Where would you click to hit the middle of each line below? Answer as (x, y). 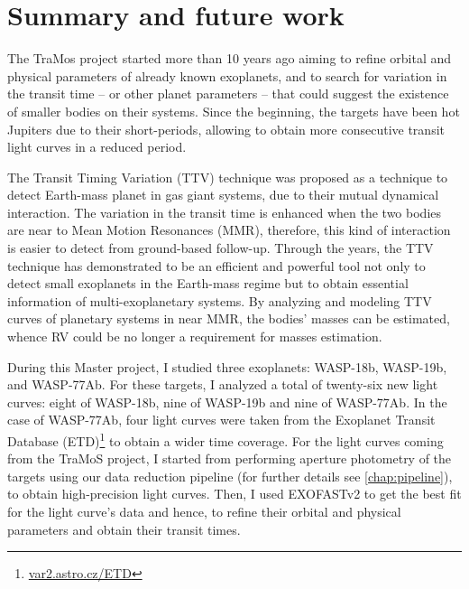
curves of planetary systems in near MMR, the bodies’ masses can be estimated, (229, 318)
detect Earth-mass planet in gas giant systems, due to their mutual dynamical (223, 195)
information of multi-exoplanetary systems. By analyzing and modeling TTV (220, 300)
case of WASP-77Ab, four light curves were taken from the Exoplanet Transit (221, 420)
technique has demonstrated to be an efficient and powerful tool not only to (216, 265)
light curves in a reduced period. (97, 147)
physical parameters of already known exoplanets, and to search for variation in (227, 75)
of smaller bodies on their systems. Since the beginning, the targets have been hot (234, 111)
